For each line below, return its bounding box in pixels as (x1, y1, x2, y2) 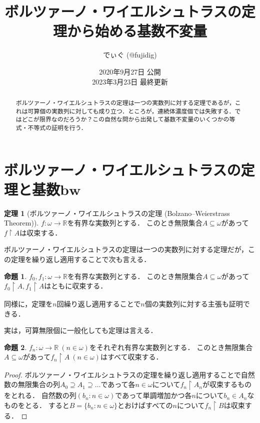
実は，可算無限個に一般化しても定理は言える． (4, 325, 157, 335)
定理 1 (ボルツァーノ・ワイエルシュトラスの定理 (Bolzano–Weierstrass (4, 207, 230, 218)
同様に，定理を (4, 298, 53, 308)
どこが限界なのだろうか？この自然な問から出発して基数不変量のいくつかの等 (21, 115, 235, 123)
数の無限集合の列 (4, 379, 60, 389)
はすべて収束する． (100, 351, 163, 362)
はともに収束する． (44, 280, 107, 291)
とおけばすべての (117, 399, 173, 410)
